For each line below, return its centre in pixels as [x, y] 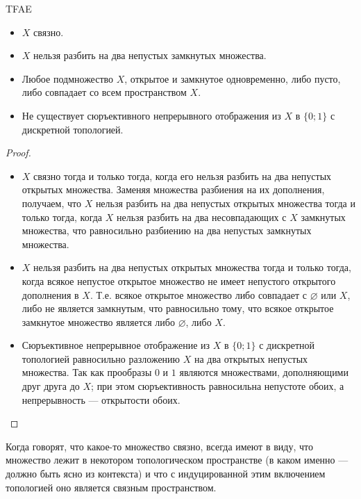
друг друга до [51, 386]
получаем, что [51, 203]
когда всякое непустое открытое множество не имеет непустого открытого [179, 280]
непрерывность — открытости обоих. [101, 399]
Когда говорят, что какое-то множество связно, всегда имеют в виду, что [159, 446]
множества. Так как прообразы [87, 372]
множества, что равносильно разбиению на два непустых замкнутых [167, 230]
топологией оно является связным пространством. [111, 487]
